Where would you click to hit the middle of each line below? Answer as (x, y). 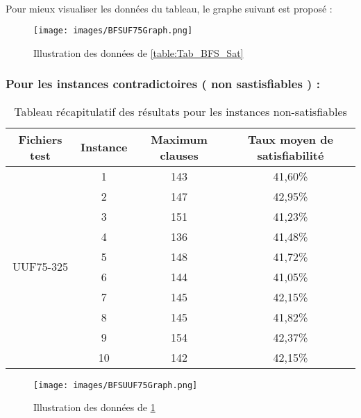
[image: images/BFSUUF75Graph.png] (116, 385)
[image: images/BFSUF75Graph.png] (113, 31)
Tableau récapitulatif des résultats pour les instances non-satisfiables (180, 111)
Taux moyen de (290, 139)
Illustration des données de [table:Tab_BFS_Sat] (138, 52)
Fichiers (40, 139)
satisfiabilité (291, 155)
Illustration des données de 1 (94, 407)
